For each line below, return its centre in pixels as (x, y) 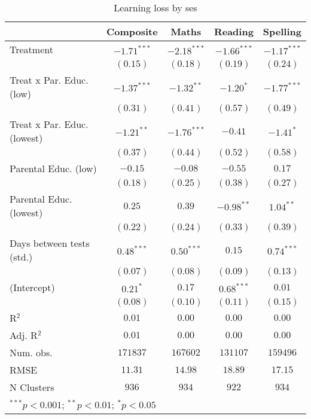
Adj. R (24, 335)
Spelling (282, 31)
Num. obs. (31, 352)
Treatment (31, 49)
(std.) (21, 257)
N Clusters (32, 387)
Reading (234, 31)
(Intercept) (32, 287)
